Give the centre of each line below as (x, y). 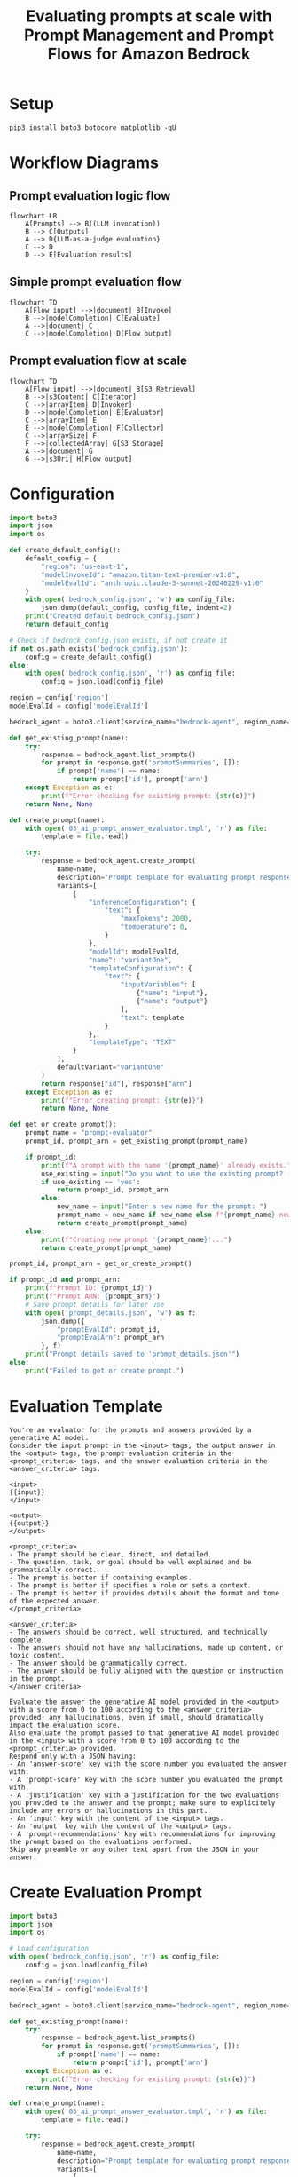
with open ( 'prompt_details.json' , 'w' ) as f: (111, 1313)
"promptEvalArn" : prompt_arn (110, 1338)
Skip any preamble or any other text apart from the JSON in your (134, 1849)
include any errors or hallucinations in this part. (109, 1810)
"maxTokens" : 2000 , (156, 919)
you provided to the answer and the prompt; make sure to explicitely (142, 1803)
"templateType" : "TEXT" (132, 1042)
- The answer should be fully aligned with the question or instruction (146, 1671)
